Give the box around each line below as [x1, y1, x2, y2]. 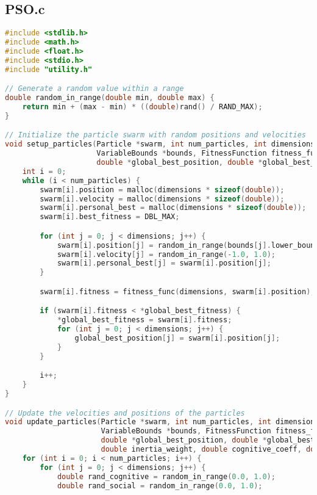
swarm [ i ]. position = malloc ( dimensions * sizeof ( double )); [40, 185, 285, 194]
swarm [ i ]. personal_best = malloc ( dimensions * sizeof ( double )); [40, 203, 307, 212]
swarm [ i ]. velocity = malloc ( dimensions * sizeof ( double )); [40, 194, 285, 203]
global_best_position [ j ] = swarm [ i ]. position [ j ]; [74, 333, 280, 342]
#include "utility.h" [5, 65, 93, 74]
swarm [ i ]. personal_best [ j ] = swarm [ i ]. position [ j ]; [57, 259, 271, 268]
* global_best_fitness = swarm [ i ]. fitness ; [57, 316, 232, 325]
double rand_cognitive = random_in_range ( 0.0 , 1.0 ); [57, 472, 276, 481]
